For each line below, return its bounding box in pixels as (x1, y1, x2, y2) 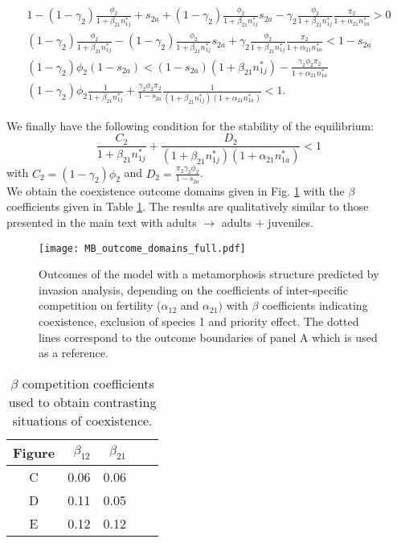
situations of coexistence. (12, 410, 153, 430)
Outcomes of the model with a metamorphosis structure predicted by (39, 265, 379, 282)
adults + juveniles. (221, 213, 313, 230)
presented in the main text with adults (6, 213, 197, 230)
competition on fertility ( (39, 297, 162, 314)
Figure (13, 442, 55, 462)
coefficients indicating (262, 297, 368, 314)
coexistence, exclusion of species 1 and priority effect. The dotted (39, 313, 359, 330)
